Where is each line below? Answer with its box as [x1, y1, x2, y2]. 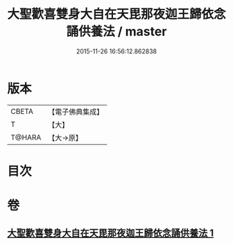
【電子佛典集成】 [48, 107, 104, 117]
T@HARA [10, 133, 42, 142]
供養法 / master [78, 24, 167, 40]
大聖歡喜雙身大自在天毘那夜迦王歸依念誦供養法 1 [7, 227, 214, 239]
